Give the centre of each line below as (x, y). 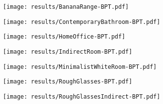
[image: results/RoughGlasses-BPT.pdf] (68, 82)
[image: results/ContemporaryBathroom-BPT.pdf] (82, 22)
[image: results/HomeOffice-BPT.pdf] (64, 37)
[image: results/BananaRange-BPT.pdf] (66, 7)
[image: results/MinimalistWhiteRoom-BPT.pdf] (80, 67)
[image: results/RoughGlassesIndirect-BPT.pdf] (82, 96)
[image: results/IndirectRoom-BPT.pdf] (68, 52)
